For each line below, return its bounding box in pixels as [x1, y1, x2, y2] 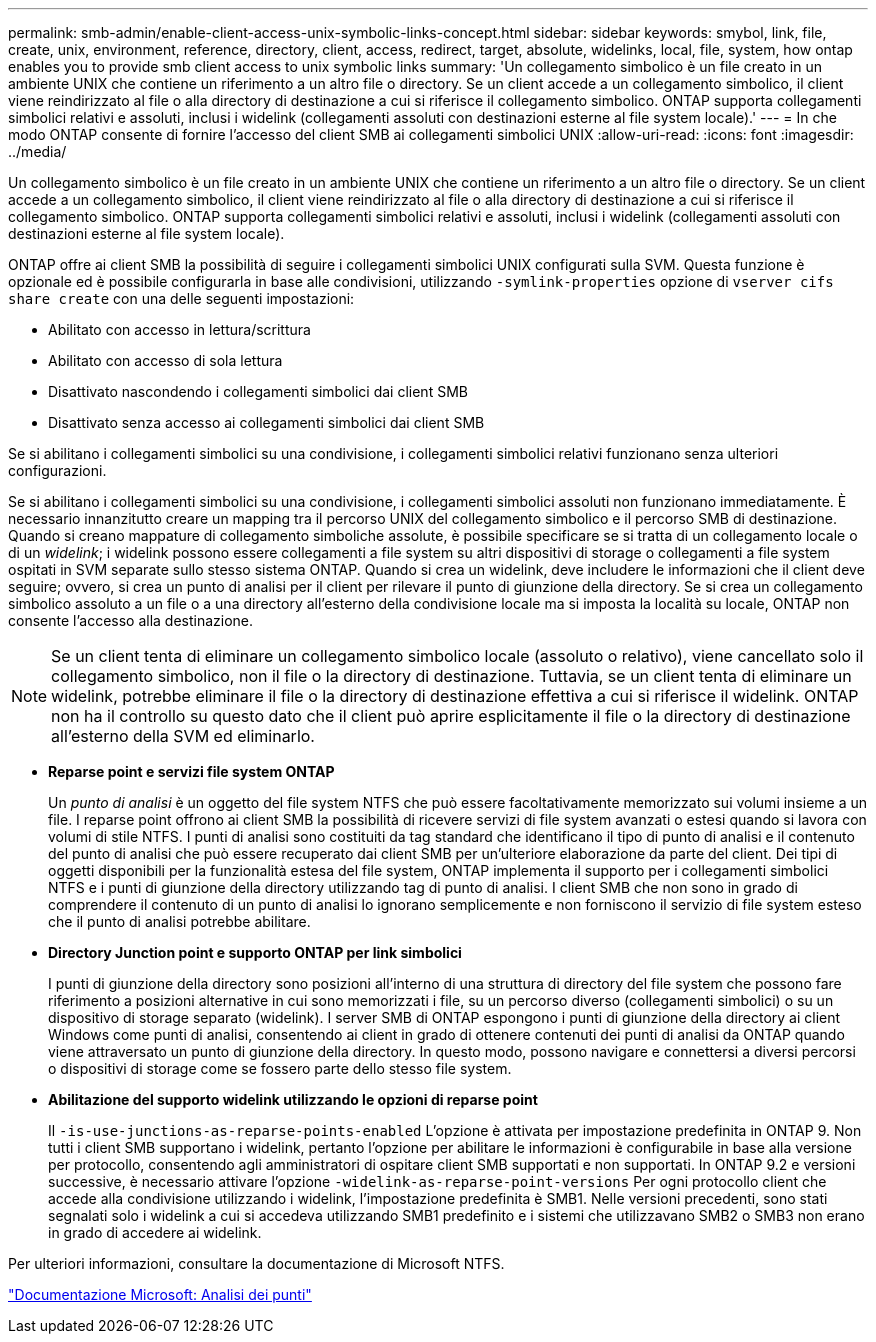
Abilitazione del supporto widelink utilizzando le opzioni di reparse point [48, 1091, 538, 1108]
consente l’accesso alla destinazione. [8, 612, 254, 629]
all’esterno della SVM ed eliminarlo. [51, 726, 315, 746]
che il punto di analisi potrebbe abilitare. [48, 913, 311, 930]
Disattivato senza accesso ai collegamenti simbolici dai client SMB [48, 414, 485, 431]
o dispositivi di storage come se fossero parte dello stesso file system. [48, 1060, 512, 1077]
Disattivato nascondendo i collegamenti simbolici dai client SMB [48, 383, 468, 400]
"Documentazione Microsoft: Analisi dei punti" [8, 1286, 312, 1303]
